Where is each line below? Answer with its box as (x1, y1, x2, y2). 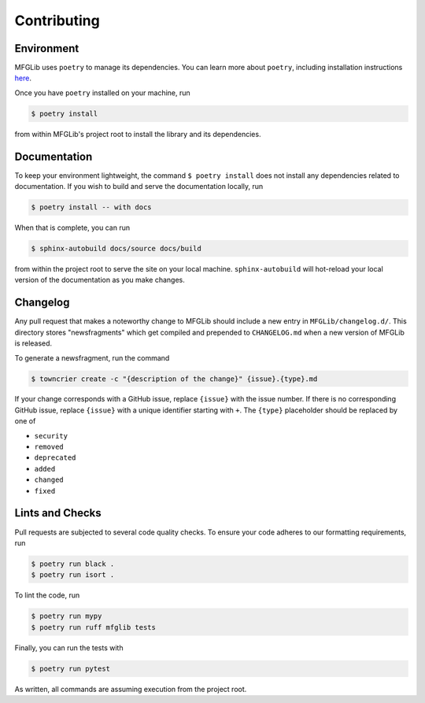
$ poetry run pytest (31, 664, 110, 673)
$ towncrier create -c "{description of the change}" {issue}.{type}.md (31, 374, 318, 383)
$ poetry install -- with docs (31, 203, 153, 212)
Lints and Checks (14, 506, 102, 520)
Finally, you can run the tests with (14, 642, 124, 653)
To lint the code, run (14, 590, 80, 600)
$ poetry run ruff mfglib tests (31, 623, 157, 631)
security (34, 431, 68, 440)
